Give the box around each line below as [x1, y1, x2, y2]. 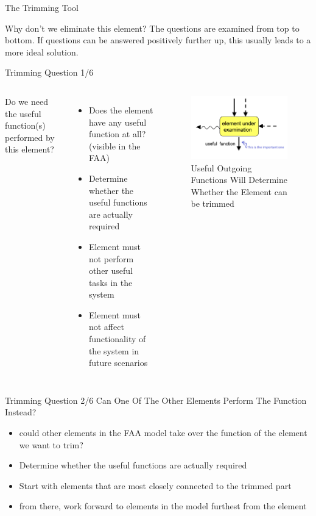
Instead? [5, 406, 37, 418]
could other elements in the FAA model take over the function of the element [19, 426, 307, 439]
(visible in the [88, 139, 141, 152]
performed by [5, 131, 55, 143]
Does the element [88, 103, 153, 116]
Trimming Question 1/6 [5, 66, 94, 79]
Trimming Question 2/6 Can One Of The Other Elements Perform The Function [5, 393, 307, 406]
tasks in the [88, 276, 133, 288]
